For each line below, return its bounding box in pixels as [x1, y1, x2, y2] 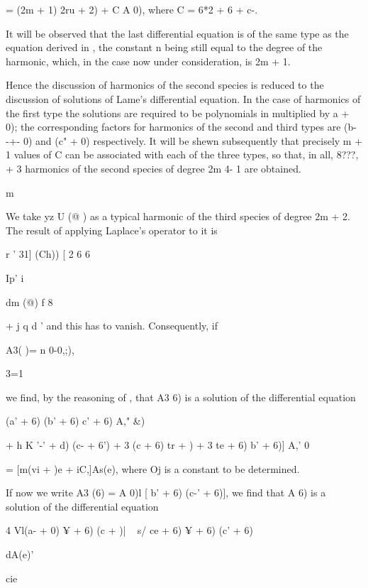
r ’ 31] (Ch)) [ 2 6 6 [6, 246, 91, 261]
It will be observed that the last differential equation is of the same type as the [6, 26, 349, 40]
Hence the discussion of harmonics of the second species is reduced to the [6, 77, 324, 92]
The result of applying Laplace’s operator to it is [6, 222, 218, 237]
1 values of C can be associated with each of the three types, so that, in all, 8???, [6, 147, 359, 162]
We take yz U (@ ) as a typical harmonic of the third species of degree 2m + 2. [6, 209, 351, 224]
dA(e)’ [6, 547, 34, 562]
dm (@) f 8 [6, 294, 53, 309]
